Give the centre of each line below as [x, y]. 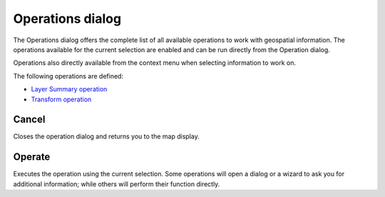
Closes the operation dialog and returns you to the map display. [106, 136]
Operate [32, 157]
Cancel [29, 120]
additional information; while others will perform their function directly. [117, 184]
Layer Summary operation [69, 89]
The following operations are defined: [68, 76]
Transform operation [61, 99]
